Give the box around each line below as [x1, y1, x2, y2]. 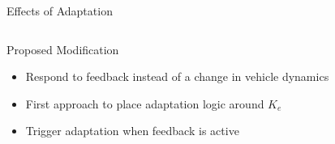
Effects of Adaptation [6, 2, 113, 19]
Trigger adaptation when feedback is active [25, 122, 239, 139]
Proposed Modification [6, 40, 119, 57]
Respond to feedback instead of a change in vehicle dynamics [25, 68, 329, 85]
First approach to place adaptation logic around [25, 95, 264, 112]
